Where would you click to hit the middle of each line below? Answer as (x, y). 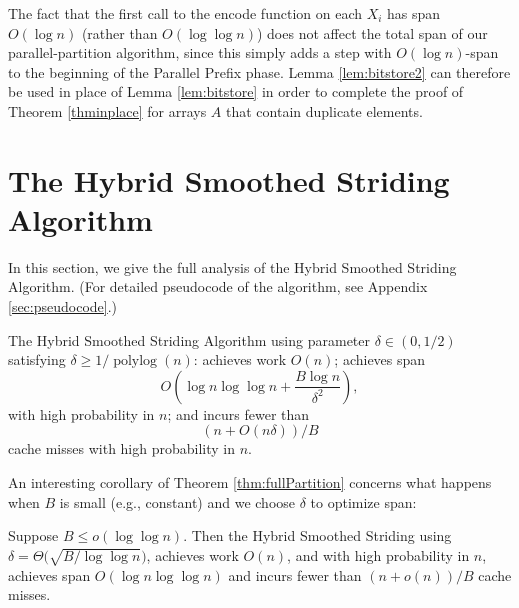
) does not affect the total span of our (372, 32)
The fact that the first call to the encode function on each (185, 13)
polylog (135, 361)
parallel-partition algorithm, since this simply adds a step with (200, 52)
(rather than (119, 32)
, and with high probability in (378, 554)
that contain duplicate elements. (324, 110)
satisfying (37, 359)
